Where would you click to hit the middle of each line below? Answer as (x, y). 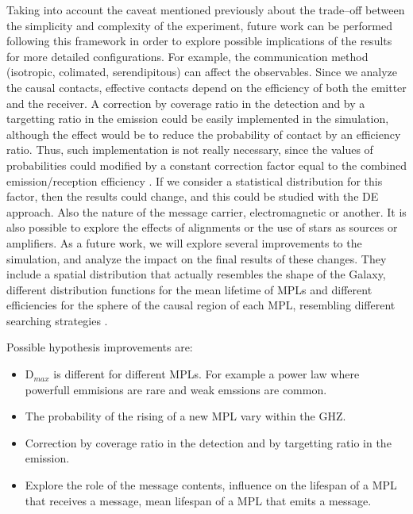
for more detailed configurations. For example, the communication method (187, 56)
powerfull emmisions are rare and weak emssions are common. (176, 389)
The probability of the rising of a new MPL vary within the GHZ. (185, 416)
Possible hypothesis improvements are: (100, 347)
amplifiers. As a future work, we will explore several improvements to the (184, 242)
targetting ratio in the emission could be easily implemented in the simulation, (198, 119)
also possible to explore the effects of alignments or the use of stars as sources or (202, 227)
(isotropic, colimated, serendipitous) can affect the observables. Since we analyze (202, 72)
